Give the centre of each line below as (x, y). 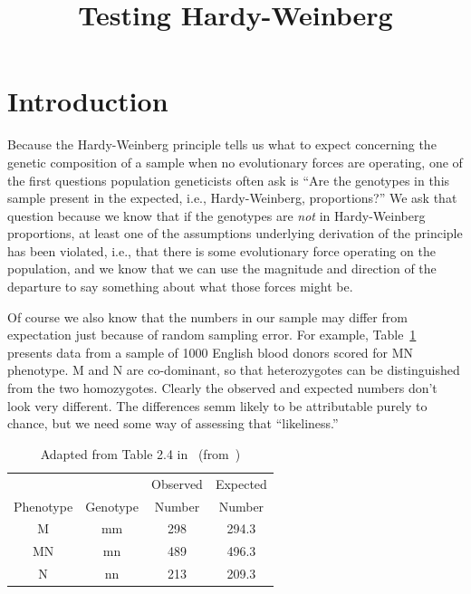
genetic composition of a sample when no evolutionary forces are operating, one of (235, 162)
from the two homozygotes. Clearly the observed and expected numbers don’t (222, 388)
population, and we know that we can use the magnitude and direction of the (222, 268)
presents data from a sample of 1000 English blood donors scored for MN (211, 352)
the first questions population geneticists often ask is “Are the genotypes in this (229, 180)
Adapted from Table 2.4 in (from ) (140, 453)
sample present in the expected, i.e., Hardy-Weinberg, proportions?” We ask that (232, 198)
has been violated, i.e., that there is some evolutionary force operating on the (221, 250)
